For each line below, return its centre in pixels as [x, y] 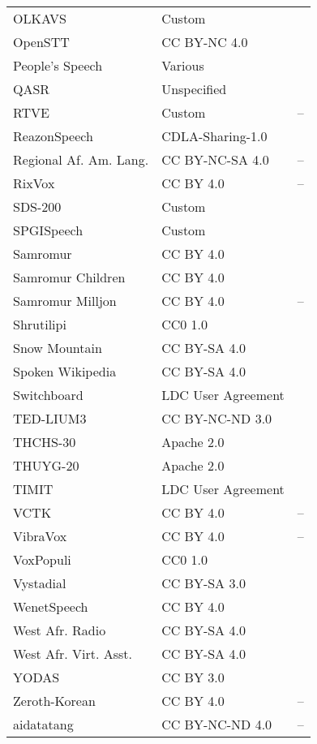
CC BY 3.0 [193, 677]
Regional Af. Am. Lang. [81, 159]
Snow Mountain [58, 348]
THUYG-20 [46, 465]
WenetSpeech [51, 606]
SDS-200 [37, 206]
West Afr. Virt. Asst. [73, 654]
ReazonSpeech [53, 136]
